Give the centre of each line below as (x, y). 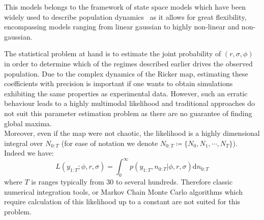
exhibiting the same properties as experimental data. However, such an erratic (126, 93)
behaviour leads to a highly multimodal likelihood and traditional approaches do (130, 103)
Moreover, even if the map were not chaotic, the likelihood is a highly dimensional (132, 133)
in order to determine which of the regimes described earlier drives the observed (128, 63)
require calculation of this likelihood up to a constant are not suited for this (122, 201)
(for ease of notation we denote (110, 143)
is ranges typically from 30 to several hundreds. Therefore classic (132, 182)
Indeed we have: (29, 153)
